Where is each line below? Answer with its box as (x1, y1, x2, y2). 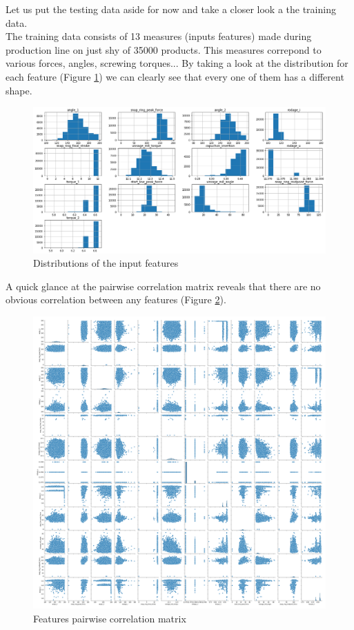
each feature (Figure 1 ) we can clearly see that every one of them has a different (6, 69, 344, 83)
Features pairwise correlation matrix (33, 611, 186, 625)
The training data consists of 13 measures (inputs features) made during (6, 29, 312, 43)
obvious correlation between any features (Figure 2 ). (6, 292, 226, 307)
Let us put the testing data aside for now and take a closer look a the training (6, 2, 336, 16)
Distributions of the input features (33, 256, 179, 270)
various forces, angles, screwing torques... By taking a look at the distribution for (6, 56, 348, 70)
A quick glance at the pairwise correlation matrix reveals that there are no (6, 278, 321, 293)
